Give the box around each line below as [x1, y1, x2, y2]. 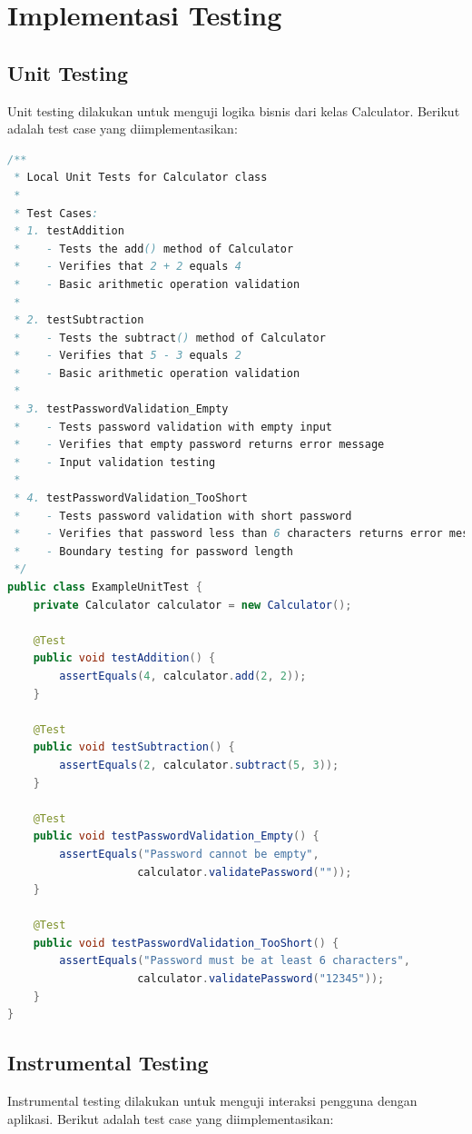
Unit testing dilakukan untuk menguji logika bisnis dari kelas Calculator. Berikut [7, 101, 460, 120]
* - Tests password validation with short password [14, 509, 352, 522]
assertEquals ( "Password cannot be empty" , [59, 847, 320, 860]
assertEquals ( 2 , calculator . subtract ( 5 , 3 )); [59, 758, 339, 771]
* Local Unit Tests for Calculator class [14, 171, 268, 184]
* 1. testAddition [14, 224, 124, 238]
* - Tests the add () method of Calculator [14, 242, 294, 255]
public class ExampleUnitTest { [7, 581, 202, 594]
